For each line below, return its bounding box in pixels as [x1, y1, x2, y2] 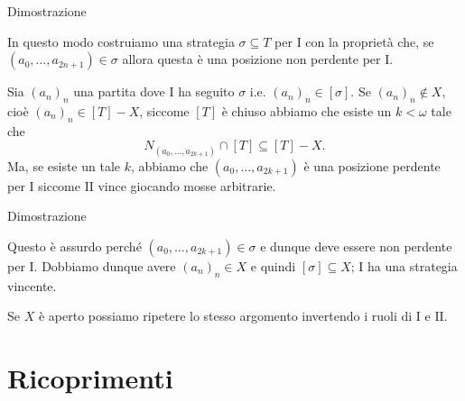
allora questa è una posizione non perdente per [122, 50, 381, 68]
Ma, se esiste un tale [7, 156, 121, 175]
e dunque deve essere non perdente [260, 236, 452, 255]
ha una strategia [367, 256, 458, 275]
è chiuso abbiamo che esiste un [221, 101, 392, 120]
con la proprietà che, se [305, 32, 434, 50]
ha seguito [178, 82, 235, 101]
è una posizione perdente [303, 156, 441, 175]
